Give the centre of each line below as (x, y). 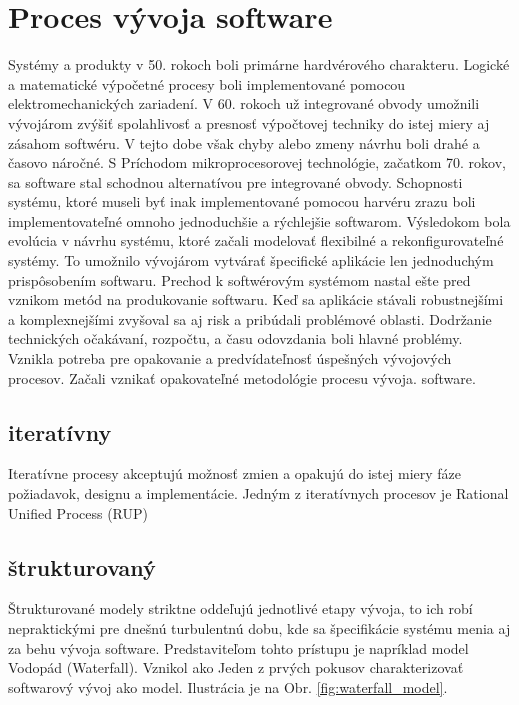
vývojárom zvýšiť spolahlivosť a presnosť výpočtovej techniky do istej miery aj (249, 122)
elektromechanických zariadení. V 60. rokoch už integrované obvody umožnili (244, 103)
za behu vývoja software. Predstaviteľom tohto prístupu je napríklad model (238, 647)
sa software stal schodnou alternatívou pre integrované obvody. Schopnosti (235, 181)
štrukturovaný (82, 566)
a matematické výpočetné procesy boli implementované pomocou (207, 83)
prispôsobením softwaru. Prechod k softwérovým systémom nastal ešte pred (239, 279)
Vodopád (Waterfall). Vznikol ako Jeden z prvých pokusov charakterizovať (236, 667)
